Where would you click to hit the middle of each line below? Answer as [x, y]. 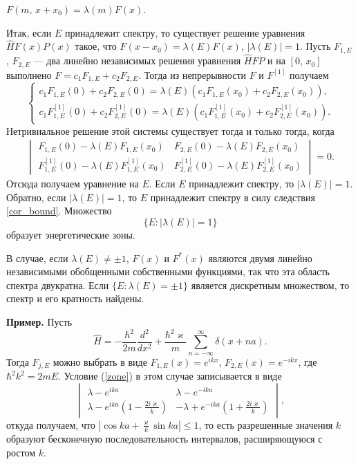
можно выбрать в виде [100, 361]
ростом [21, 452]
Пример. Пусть [39, 321]
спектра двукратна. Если [58, 285]
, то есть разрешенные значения [266, 424]
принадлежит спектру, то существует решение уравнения [185, 32]
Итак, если [29, 32]
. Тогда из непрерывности [192, 74]
